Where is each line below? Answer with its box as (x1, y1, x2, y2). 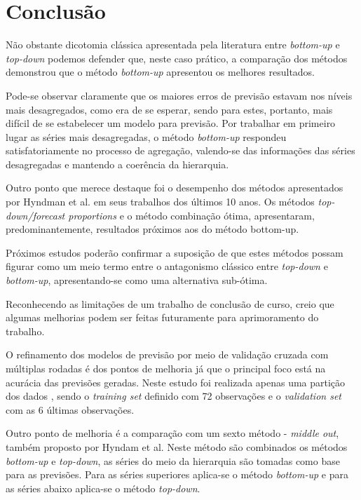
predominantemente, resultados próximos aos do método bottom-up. (6, 222, 299, 236)
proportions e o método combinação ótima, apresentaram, (68, 208, 315, 222)
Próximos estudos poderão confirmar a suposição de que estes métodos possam (6, 245, 343, 259)
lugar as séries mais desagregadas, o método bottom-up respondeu (6, 129, 287, 144)
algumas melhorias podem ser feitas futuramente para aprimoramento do (6, 310, 319, 325)
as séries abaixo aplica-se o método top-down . (6, 480, 200, 495)
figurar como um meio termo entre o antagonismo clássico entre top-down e (6, 259, 328, 273)
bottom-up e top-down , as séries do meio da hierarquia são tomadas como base (6, 453, 340, 468)
